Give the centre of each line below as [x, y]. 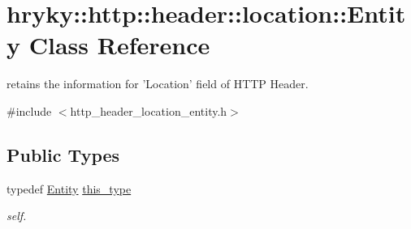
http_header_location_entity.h [149, 110]
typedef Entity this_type [69, 188]
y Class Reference [108, 45]
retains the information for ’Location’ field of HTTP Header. [158, 84]
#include [29, 110]
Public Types [63, 154]
